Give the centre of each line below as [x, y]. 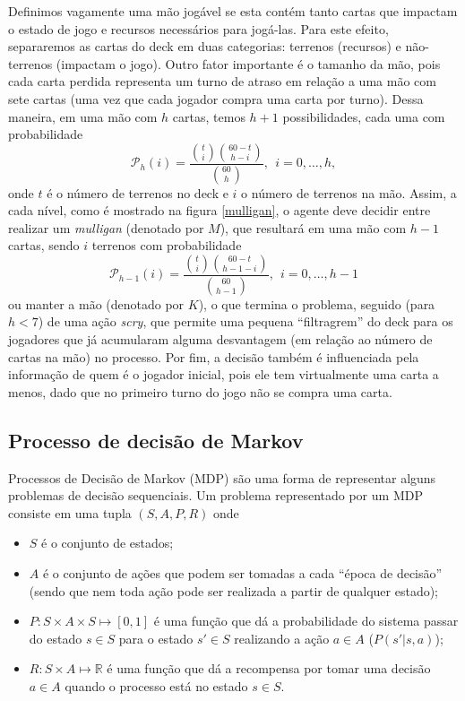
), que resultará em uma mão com [313, 227]
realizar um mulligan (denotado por [106, 227]
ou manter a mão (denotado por [96, 303]
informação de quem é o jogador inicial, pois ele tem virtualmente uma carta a [224, 374]
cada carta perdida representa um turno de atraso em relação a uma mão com [222, 81]
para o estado [156, 638]
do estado [56, 638]
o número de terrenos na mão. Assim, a [349, 192]
